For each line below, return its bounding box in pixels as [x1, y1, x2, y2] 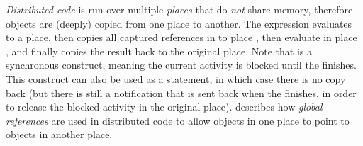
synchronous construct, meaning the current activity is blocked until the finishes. [6, 57, 357, 72]
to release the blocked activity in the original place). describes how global [6, 99, 323, 114]
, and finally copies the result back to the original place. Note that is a [6, 43, 312, 58]
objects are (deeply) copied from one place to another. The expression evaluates [6, 16, 352, 30]
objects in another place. [6, 127, 113, 142]
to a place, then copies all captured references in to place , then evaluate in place [6, 30, 357, 45]
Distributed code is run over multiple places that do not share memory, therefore [6, 2, 353, 16]
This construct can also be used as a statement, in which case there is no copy [6, 71, 346, 86]
